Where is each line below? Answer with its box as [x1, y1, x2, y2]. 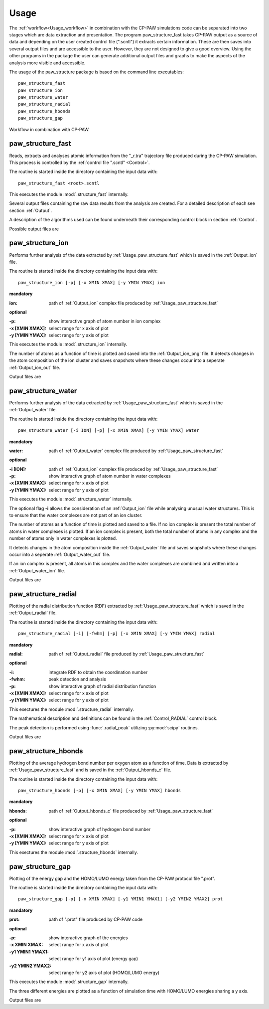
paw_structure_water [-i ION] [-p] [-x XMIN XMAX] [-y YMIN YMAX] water [18, 428, 199, 433]
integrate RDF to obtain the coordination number [48, 669, 148, 675]
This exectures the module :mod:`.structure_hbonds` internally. [9, 849, 138, 855]
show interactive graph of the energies [48, 935, 128, 941]
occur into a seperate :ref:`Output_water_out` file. [9, 551, 111, 557]
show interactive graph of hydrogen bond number [48, 826, 151, 832]
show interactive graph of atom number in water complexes [48, 473, 171, 479]
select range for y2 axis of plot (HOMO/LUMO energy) [48, 970, 159, 976]
